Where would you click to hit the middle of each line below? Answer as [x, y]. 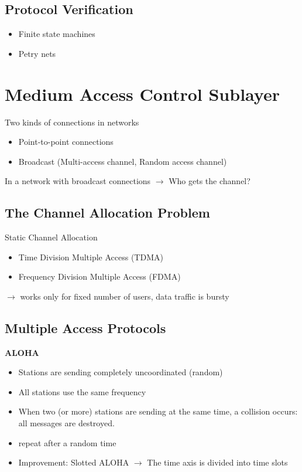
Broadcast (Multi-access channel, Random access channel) [123, 161]
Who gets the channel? [210, 181]
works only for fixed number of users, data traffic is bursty [125, 296]
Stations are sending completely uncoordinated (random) [121, 372]
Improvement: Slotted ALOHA [74, 462]
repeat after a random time [67, 442]
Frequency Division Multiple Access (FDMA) [99, 276]
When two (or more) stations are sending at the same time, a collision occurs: [158, 411]
